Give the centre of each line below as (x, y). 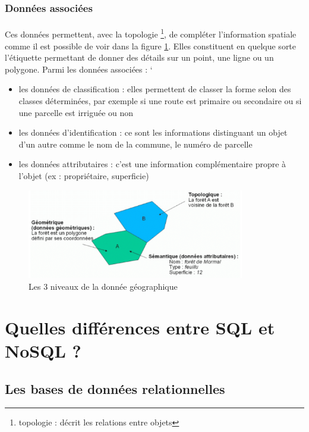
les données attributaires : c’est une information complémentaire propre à (152, 164)
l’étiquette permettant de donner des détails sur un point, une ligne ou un (139, 57)
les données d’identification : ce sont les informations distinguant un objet (153, 132)
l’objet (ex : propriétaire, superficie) (84, 176)
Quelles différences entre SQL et (140, 327)
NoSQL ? (43, 351)
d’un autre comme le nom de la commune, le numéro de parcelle (135, 144)
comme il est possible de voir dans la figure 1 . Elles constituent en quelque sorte (151, 46)
